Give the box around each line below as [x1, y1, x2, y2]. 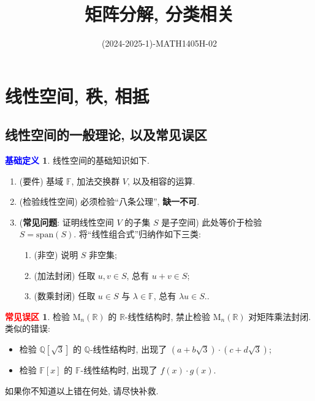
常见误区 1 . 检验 [5, 310, 70, 323]
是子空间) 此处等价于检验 [161, 215, 262, 228]
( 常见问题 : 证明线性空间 [19, 215, 114, 228]
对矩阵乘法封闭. [248, 310, 311, 323]
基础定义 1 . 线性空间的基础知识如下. [5, 154, 150, 167]
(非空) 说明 [34, 248, 78, 261]
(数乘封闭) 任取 [34, 289, 96, 302]
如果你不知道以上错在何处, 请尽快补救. [5, 384, 159, 397]
